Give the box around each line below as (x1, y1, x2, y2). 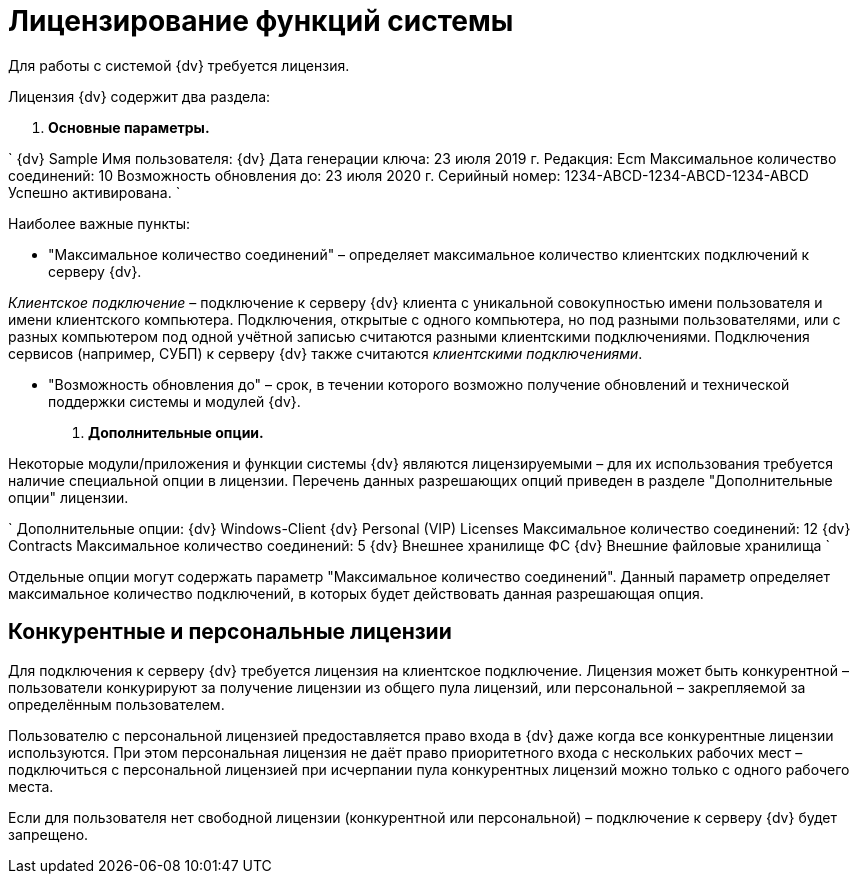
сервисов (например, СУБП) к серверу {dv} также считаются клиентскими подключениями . (8, 344, 643, 362)
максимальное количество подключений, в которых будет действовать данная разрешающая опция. (8, 584, 704, 602)
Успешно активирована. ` (8, 183, 181, 201)
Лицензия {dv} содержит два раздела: (8, 87, 271, 105)
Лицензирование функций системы (8, 4, 514, 38)
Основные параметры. (48, 118, 210, 136)
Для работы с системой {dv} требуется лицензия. (8, 56, 350, 74)
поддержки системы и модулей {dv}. (48, 392, 301, 410)
